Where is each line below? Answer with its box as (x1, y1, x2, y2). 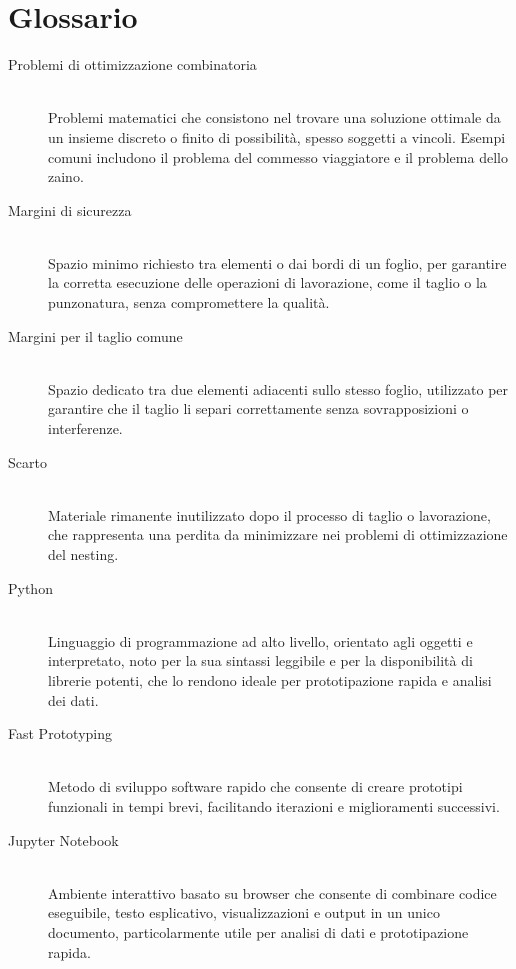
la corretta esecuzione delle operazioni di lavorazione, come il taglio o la (48, 272, 487, 293)
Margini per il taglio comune (8, 325, 183, 346)
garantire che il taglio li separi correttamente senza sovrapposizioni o (48, 398, 469, 419)
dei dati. (48, 689, 99, 710)
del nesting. (48, 544, 119, 564)
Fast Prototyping (8, 723, 112, 744)
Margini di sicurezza (8, 199, 132, 220)
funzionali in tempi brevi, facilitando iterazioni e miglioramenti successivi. (48, 795, 500, 816)
